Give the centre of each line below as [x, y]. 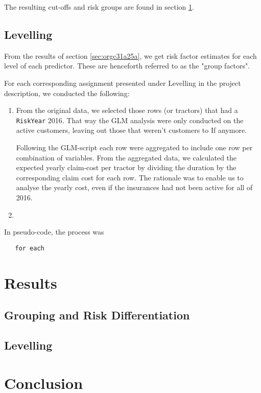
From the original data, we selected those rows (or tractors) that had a [127, 110]
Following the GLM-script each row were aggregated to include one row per [134, 147]
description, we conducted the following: [67, 93]
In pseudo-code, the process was [54, 232]
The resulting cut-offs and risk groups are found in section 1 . [99, 7]
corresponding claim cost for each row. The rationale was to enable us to [130, 177]
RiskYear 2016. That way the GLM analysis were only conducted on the [130, 120]
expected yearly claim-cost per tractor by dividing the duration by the [126, 167]
